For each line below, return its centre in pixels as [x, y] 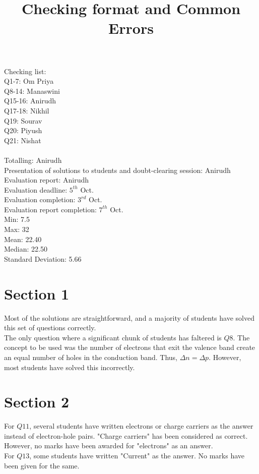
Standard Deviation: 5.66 [43, 258]
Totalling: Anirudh [33, 160]
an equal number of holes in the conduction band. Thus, [91, 357]
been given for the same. [42, 465]
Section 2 [37, 402]
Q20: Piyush [23, 130]
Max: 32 [17, 229]
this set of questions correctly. [50, 328]
